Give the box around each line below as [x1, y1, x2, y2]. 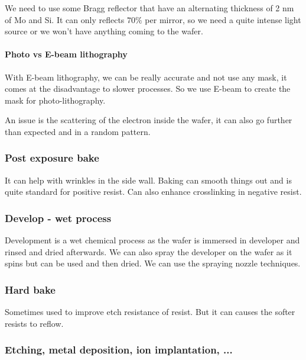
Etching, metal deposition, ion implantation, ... [5, 342, 233, 357]
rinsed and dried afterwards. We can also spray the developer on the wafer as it [5, 245, 292, 258]
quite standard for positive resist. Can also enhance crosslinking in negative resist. [5, 185, 302, 198]
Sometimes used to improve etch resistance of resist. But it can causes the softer [5, 306, 295, 318]
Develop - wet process [5, 210, 112, 225]
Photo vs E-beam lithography [5, 48, 128, 60]
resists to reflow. [5, 317, 64, 329]
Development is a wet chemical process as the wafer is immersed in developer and [5, 234, 300, 246]
